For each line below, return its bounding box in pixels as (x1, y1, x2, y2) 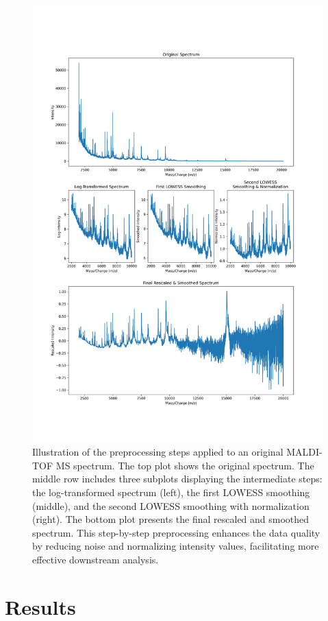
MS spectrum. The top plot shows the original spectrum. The (55, 458, 314, 472)
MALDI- (286, 445, 323, 459)
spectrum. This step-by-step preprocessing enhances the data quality (32, 525, 320, 539)
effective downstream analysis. (32, 552, 159, 566)
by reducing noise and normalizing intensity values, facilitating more (32, 539, 319, 553)
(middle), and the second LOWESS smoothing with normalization (32, 498, 310, 513)
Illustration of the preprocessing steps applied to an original (32, 445, 283, 459)
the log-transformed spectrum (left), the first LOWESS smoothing (32, 484, 310, 499)
